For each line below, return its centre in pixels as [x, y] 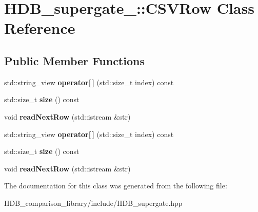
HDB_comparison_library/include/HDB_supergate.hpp [93, 203]
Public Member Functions [74, 60]
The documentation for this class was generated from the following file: [116, 186]
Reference [40, 28]
